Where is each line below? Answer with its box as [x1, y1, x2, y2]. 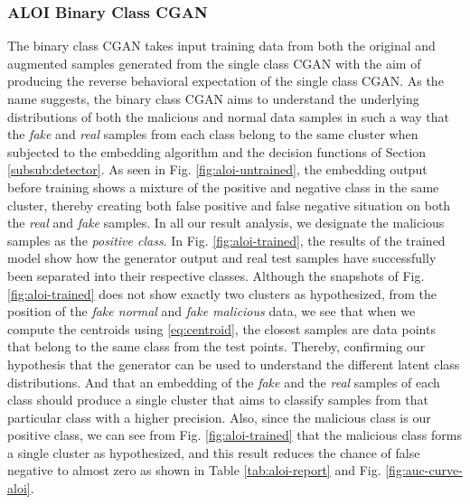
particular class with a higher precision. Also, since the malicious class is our [7, 407, 431, 426]
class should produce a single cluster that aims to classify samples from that [7, 390, 428, 409]
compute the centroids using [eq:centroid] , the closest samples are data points [7, 319, 436, 338]
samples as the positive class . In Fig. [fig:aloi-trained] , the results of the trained [7, 230, 446, 249]
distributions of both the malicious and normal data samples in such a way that [7, 107, 450, 126]
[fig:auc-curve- [385, 461, 463, 480]
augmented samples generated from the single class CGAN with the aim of [7, 53, 421, 72]
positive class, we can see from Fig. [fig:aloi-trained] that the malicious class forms [7, 425, 462, 444]
